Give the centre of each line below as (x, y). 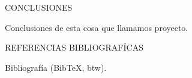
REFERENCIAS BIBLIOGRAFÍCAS (74, 47)
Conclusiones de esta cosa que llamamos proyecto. (97, 27)
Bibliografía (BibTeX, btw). (56, 67)
